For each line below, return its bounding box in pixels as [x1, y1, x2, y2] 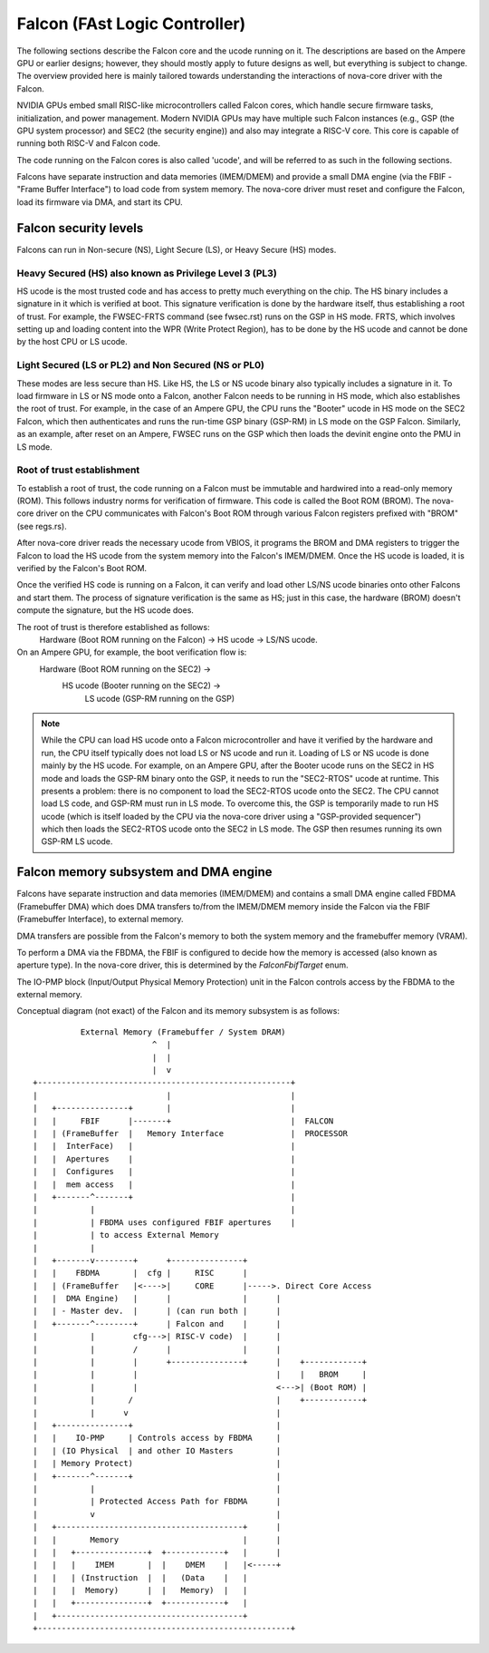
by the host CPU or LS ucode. [16, 336, 129, 347]
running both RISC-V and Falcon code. [16, 138, 160, 149]
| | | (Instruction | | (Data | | [33, 1572, 248, 1582]
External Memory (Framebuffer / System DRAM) [80, 1026, 286, 1037]
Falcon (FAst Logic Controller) [16, 14, 246, 34]
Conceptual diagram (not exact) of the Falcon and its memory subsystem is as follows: [16, 1006, 340, 1016]
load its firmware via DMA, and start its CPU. [16, 196, 183, 208]
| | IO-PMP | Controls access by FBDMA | [33, 1433, 282, 1444]
